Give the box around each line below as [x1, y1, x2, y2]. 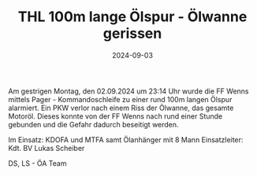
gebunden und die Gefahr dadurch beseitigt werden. [8, 119, 179, 129]
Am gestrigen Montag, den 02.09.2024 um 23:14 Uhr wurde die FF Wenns [8, 86, 249, 96]
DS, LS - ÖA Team [8, 158, 67, 168]
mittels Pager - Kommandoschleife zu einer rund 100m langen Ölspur [8, 94, 233, 104]
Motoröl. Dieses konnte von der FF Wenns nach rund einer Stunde [8, 111, 223, 121]
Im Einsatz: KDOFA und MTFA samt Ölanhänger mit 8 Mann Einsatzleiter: [8, 134, 244, 145]
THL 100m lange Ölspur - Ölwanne [17, 8, 248, 26]
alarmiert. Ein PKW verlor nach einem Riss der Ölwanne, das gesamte [8, 103, 234, 112]
